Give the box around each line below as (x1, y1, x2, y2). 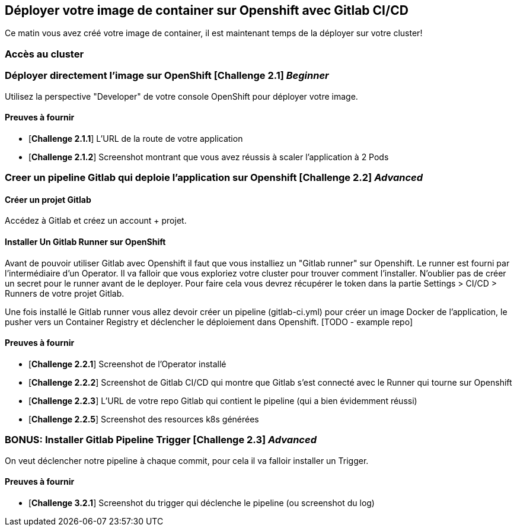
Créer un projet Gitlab (5, 194, 91, 205)
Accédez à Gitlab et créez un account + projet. (5, 215, 187, 226)
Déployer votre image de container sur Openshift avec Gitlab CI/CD (5, 3, 409, 18)
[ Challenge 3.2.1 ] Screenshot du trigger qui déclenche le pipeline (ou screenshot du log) (28, 497, 375, 508)
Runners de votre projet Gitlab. (5, 288, 125, 298)
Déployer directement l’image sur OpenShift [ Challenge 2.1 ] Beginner (5, 69, 329, 82)
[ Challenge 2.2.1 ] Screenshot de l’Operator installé (28, 358, 226, 369)
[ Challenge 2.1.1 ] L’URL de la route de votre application (28, 133, 243, 144)
